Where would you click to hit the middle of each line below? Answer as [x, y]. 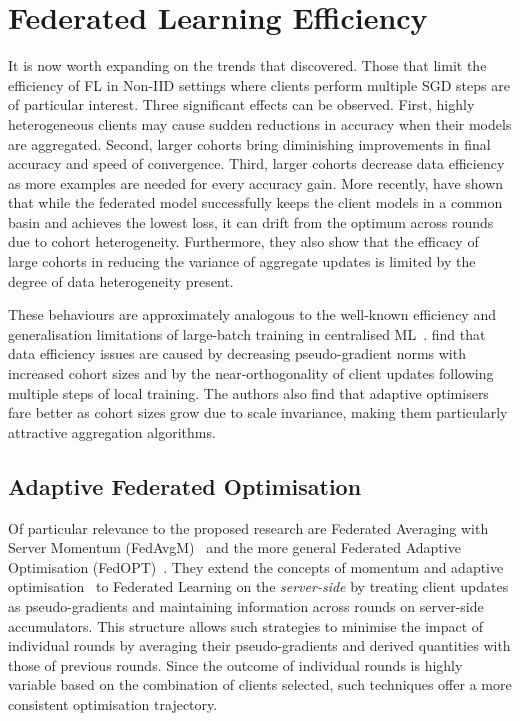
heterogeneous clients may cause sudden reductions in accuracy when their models [260, 123]
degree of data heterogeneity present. [121, 280]
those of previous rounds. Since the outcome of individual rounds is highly [235, 664]
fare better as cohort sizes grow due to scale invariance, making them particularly [258, 412]
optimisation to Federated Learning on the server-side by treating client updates [258, 586]
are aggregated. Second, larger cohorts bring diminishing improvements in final [249, 143]
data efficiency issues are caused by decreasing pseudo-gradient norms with [237, 353]
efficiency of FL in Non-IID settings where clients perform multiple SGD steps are [259, 84]
